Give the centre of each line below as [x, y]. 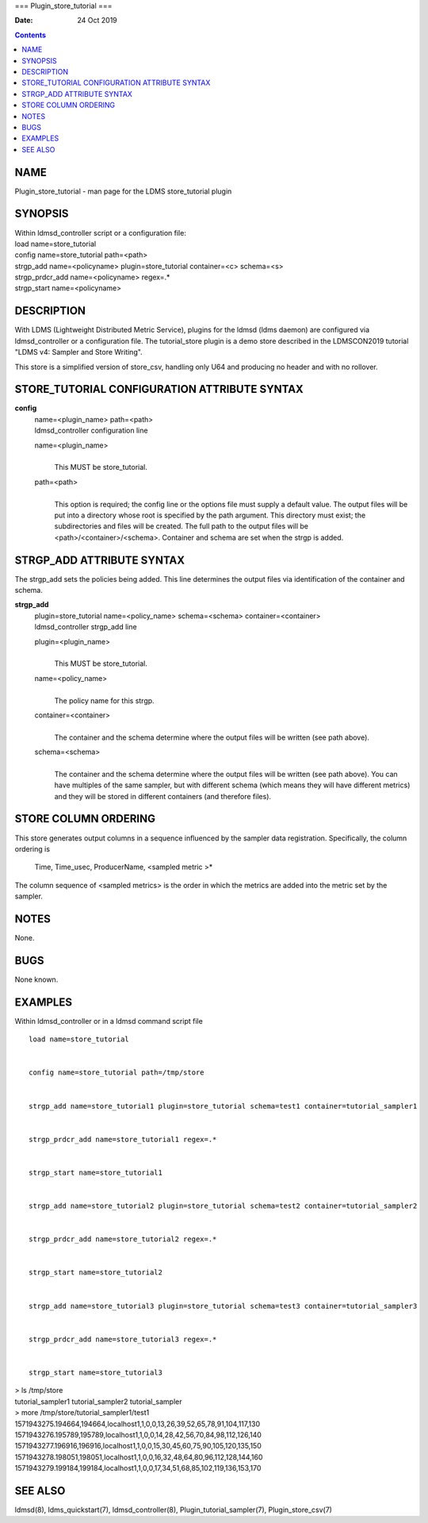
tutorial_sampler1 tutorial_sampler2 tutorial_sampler [98, 1402]
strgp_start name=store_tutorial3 [96, 1372]
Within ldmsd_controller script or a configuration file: [100, 233]
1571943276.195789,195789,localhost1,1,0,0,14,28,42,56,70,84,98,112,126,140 [138, 1435]
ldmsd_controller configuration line [91, 431]
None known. [36, 979]
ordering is [32, 848]
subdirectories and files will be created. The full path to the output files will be [182, 526]
